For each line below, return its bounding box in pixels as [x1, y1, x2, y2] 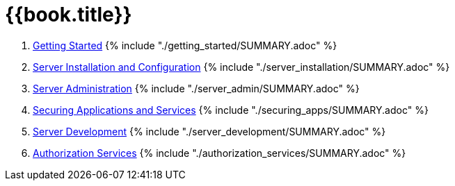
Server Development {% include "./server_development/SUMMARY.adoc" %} [33, 125, 386, 137]
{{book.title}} [5, 3, 132, 26]
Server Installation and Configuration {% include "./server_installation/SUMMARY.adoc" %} [33, 60, 450, 73]
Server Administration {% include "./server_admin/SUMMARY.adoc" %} [33, 82, 360, 94]
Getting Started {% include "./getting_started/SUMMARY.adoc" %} [33, 39, 337, 51]
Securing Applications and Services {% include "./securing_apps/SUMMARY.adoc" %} [33, 103, 429, 116]
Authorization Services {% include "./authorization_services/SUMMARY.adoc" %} [33, 146, 406, 159]
